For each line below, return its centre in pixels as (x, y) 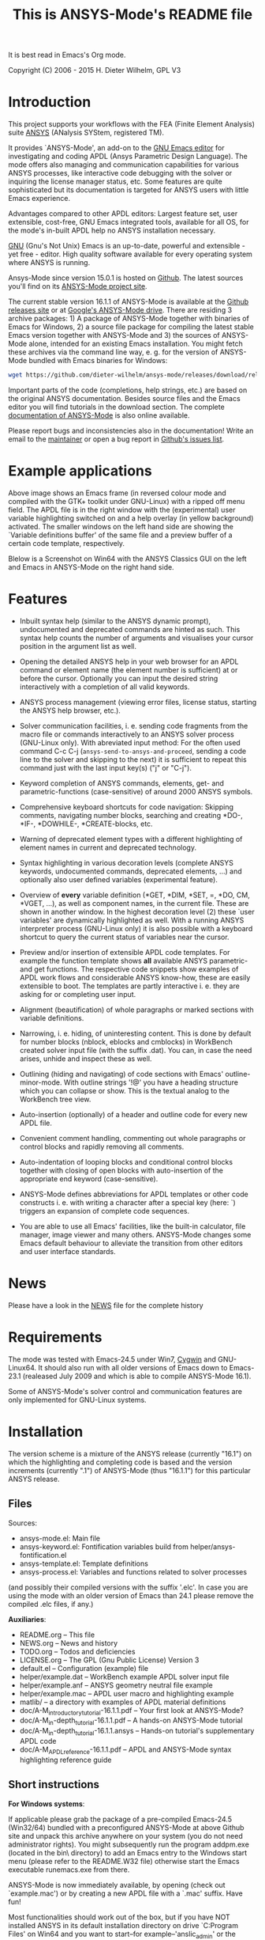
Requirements (55, 1337)
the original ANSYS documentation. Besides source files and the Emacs (124, 398)
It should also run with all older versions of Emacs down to (133, 1367)
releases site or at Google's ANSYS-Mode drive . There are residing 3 (120, 310)
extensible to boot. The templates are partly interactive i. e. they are (130, 986)
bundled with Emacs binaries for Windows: (98, 361)
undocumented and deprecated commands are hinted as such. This (130, 629)
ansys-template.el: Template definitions (84, 1563)
